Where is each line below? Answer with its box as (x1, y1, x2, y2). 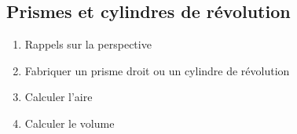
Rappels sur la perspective (24, 36, 152, 53)
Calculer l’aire (24, 89, 93, 105)
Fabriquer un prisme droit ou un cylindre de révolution (24, 62, 290, 78)
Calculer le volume (24, 114, 115, 131)
